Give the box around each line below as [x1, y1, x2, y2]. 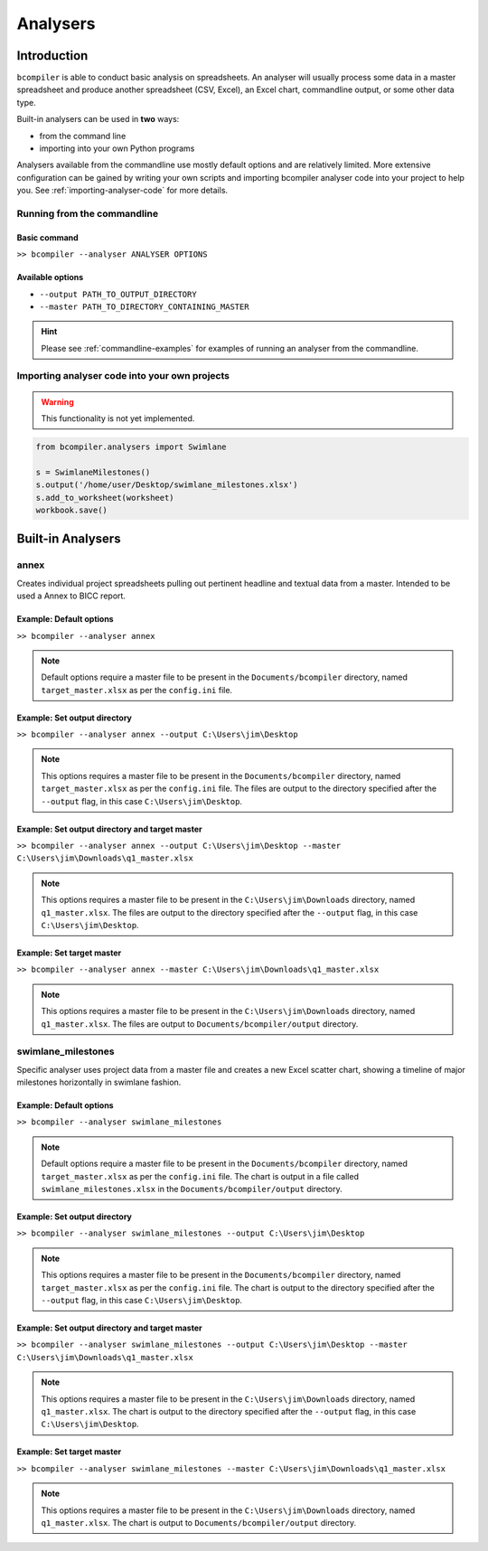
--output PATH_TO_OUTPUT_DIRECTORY [39, 289, 198, 299]
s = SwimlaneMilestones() [35, 466, 151, 477]
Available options [16, 272, 84, 283]
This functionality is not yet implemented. [41, 413, 195, 424]
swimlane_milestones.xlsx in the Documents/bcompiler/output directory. [41, 1184, 343, 1195]
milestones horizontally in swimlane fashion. [16, 1076, 182, 1088]
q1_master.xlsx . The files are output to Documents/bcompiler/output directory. [41, 1018, 359, 1029]
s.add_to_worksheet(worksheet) [35, 493, 175, 503]
